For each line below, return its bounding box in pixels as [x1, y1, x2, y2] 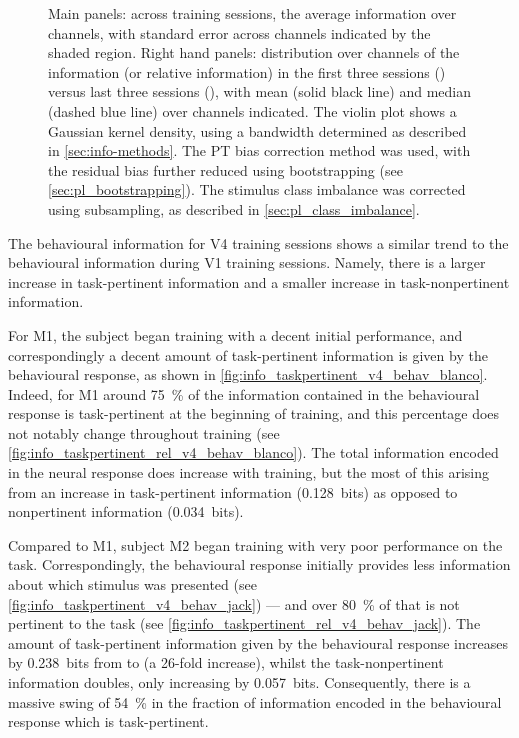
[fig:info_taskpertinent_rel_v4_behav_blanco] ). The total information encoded [8, 442, 499, 463]
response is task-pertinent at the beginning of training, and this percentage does [8, 403, 500, 424]
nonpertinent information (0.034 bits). [8, 501, 244, 522]
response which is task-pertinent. [8, 711, 209, 732]
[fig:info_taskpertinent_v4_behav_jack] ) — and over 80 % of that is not [8, 593, 460, 614]
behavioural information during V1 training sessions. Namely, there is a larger [8, 252, 486, 273]
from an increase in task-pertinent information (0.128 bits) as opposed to [8, 481, 458, 502]
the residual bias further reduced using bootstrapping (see [48, 159, 403, 180]
